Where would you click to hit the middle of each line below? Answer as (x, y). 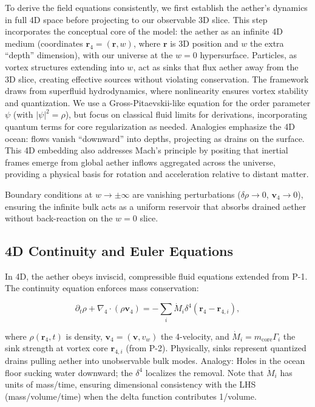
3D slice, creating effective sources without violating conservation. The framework (157, 79)
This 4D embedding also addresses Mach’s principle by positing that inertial (147, 150)
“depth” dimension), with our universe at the (89, 55)
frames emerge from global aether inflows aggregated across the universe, (140, 162)
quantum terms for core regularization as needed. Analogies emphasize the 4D (150, 126)
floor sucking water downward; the (69, 372)
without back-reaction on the (59, 218)
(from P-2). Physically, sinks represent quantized (216, 348)
